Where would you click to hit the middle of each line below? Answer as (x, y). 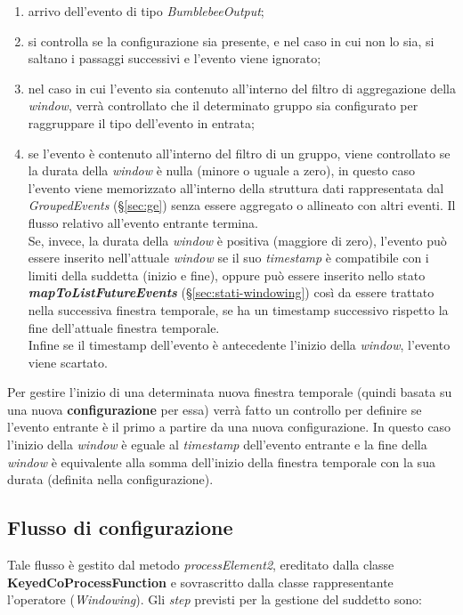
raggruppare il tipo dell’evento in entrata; (141, 122)
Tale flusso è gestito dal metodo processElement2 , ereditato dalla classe (201, 565)
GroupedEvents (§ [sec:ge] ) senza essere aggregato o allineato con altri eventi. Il (242, 205)
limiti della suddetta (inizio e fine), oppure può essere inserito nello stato (227, 275)
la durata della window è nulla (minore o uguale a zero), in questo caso (222, 170)
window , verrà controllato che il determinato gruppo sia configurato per (223, 105)
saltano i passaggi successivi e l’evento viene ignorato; (175, 58)
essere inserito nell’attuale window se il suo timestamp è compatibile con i (228, 258)
